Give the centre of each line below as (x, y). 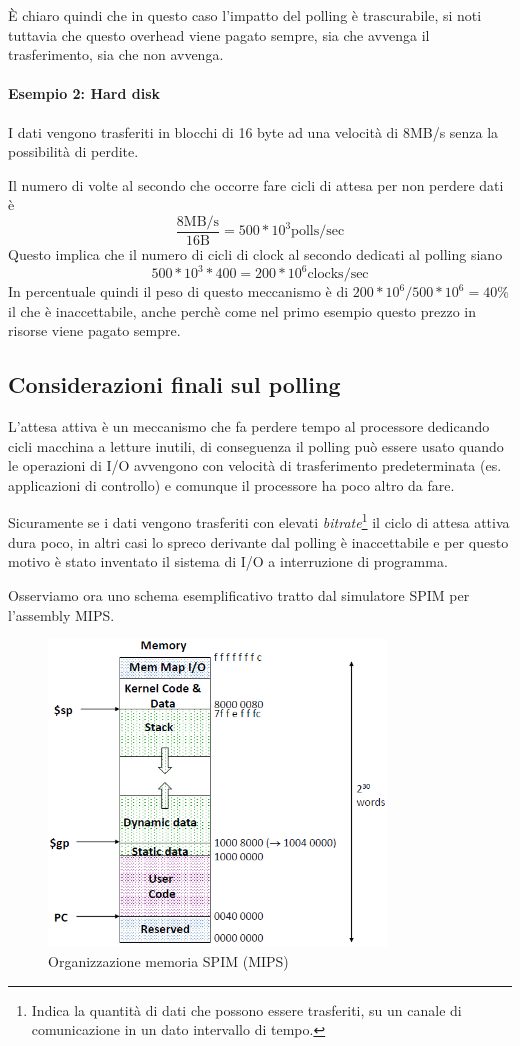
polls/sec (318, 231)
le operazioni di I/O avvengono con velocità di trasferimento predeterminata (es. (255, 465)
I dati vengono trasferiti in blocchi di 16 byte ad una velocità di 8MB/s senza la (253, 131)
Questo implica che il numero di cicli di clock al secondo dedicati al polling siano (255, 254)
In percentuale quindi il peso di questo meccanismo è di (178, 291)
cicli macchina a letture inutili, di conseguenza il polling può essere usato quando (256, 445)
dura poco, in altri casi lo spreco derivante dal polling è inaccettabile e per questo (258, 541)
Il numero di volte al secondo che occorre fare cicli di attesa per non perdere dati (256, 184)
